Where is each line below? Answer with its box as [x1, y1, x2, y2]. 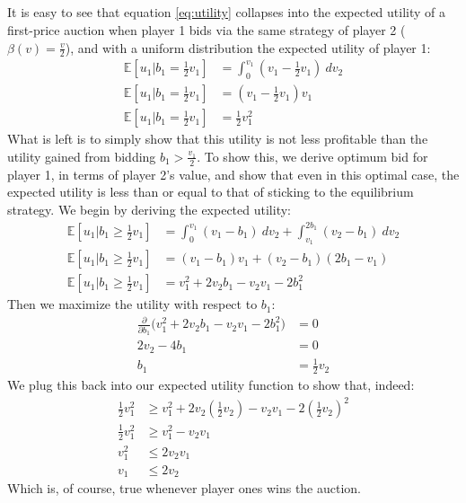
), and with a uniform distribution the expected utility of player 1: [65, 38, 431, 57]
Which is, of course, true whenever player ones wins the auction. [7, 479, 362, 498]
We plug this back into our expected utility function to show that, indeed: [7, 375, 415, 394]
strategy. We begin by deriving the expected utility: [7, 199, 291, 218]
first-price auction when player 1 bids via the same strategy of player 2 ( [7, 20, 406, 39]
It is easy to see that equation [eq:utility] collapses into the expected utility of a [7, 3, 446, 22]
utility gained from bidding [7, 146, 156, 165]
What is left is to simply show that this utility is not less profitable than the [7, 129, 428, 148]
